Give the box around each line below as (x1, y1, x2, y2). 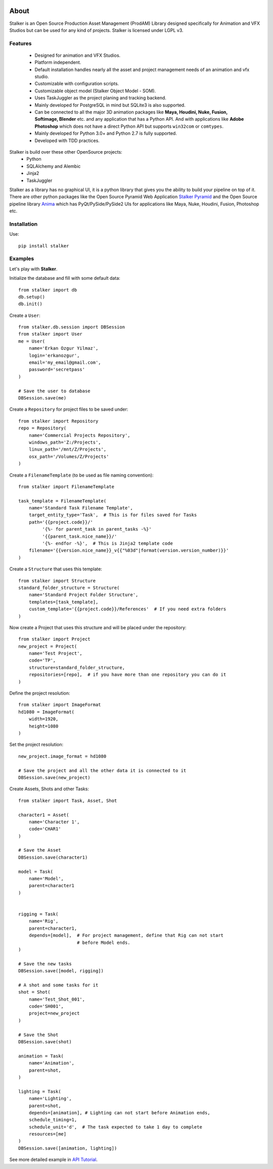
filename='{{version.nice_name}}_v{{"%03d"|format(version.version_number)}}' (28, 547, 229, 554)
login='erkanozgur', (28, 352, 80, 358)
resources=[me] (28, 1131, 67, 1137)
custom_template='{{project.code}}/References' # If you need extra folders (28, 606, 226, 612)
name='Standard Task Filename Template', (28, 505, 133, 511)
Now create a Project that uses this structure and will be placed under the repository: (9, 624, 187, 631)
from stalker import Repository (18, 418, 99, 424)
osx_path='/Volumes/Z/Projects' (28, 454, 109, 459)
